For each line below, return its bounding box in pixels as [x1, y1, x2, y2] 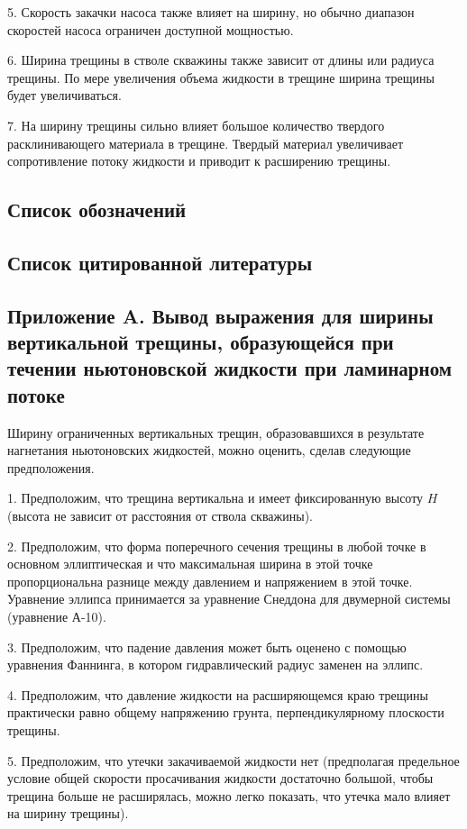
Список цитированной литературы [7, 248, 313, 276]
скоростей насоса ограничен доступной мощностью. [7, 20, 294, 39]
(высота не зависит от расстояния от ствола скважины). [7, 506, 313, 525]
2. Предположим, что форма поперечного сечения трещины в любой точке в [7, 536, 426, 555]
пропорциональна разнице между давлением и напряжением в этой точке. [7, 571, 413, 590]
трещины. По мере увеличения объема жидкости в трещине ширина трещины [7, 68, 435, 87]
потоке [7, 380, 65, 408]
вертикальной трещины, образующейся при [7, 328, 394, 356]
